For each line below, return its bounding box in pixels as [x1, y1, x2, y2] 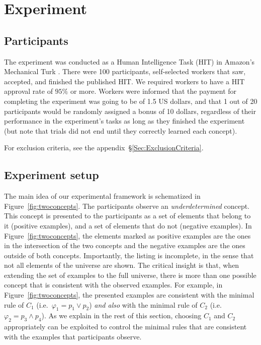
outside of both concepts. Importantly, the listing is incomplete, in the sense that [4, 250, 254, 260]
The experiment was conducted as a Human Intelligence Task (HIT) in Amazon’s [4, 56, 255, 67]
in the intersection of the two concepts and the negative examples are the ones [4, 240, 245, 251]
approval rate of [4, 86, 53, 96]
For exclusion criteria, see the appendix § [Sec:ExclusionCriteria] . [4, 142, 204, 153]
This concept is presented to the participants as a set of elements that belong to [4, 210, 251, 221]
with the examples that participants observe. [4, 331, 142, 341]
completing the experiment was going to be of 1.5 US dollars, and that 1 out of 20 [4, 95, 257, 106]
